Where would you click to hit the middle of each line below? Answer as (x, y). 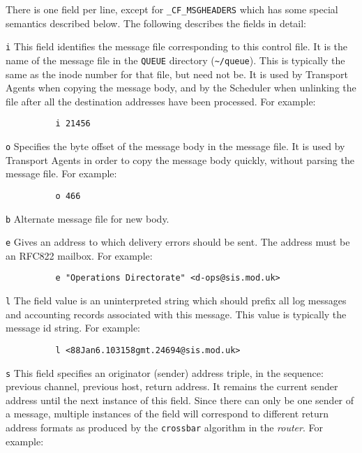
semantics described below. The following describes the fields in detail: (156, 23)
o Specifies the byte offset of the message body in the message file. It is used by (175, 146)
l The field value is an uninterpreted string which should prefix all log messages (176, 300)
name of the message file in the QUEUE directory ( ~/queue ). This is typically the (175, 60)
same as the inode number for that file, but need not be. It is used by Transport (177, 74)
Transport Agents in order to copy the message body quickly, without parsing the (180, 159)
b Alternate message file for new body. (88, 218)
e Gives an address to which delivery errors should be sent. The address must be (178, 242)
